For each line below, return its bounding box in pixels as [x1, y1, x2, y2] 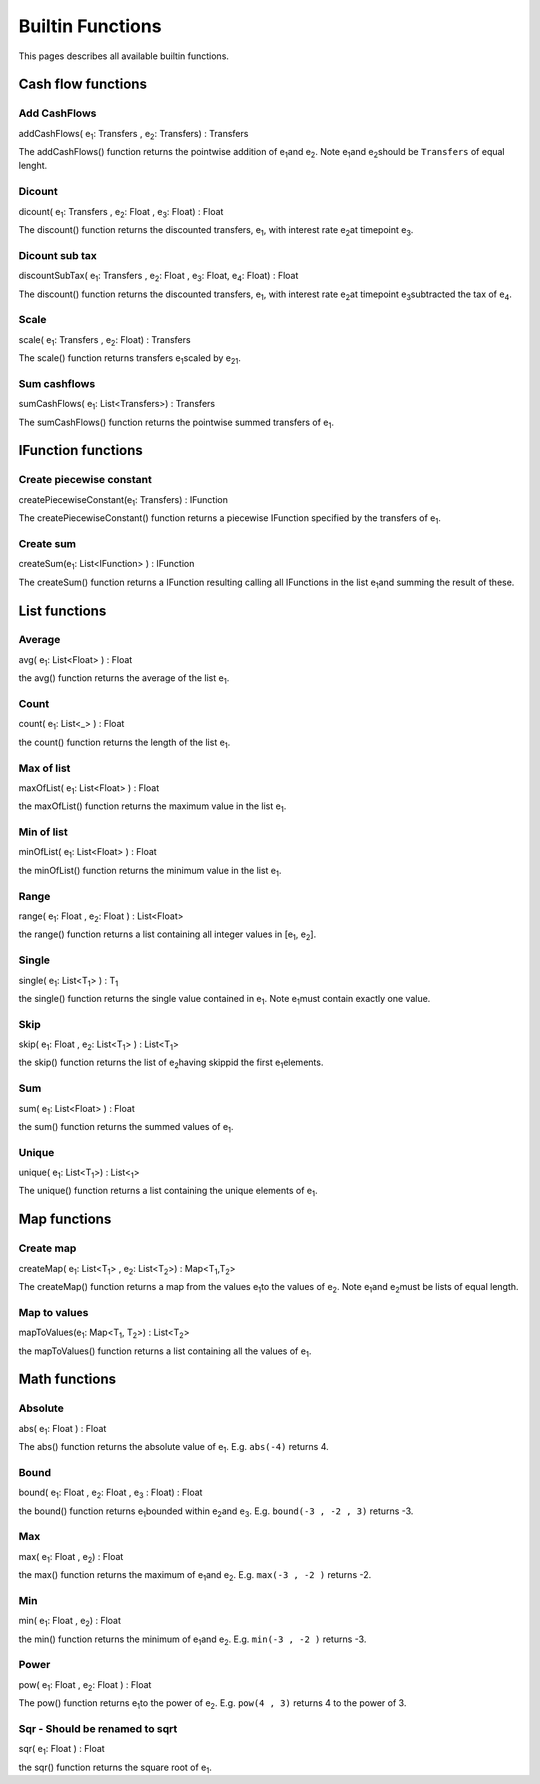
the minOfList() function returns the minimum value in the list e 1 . [18, 864, 282, 879]
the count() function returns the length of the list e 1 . [18, 736, 231, 750]
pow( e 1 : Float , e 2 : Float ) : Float [18, 1678, 152, 1693]
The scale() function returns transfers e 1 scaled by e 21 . [18, 352, 242, 366]
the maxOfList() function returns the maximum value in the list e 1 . [18, 800, 287, 815]
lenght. [18, 160, 48, 172]
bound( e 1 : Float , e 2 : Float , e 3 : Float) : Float [18, 1486, 203, 1501]
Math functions [18, 1371, 117, 1388]
